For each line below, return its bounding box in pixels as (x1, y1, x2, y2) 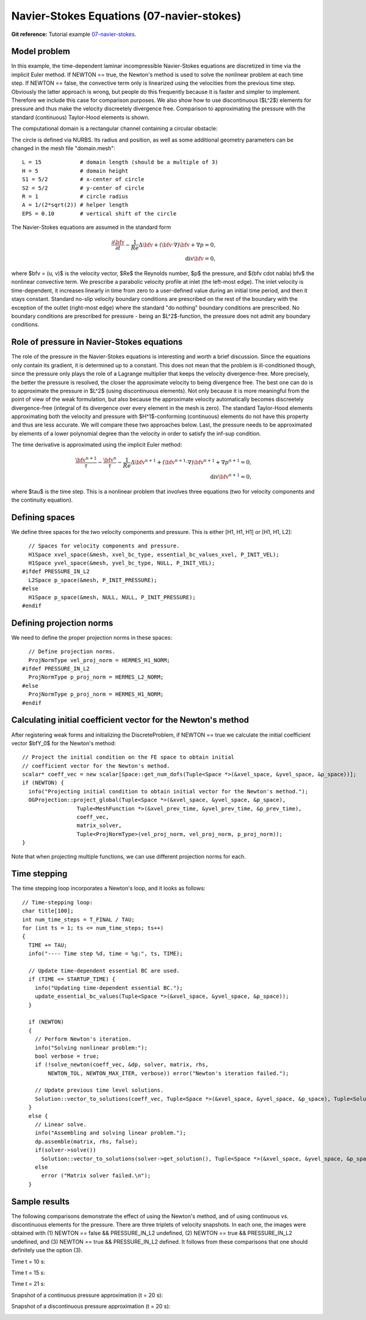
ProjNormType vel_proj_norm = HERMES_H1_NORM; (28, 657, 170, 663)
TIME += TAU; (28, 942, 68, 948)
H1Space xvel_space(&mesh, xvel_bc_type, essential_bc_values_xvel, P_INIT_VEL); (28, 551, 280, 558)
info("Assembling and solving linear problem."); (34, 1130, 186, 1136)
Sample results (11, 1196, 70, 1206)
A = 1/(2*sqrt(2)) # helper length (22, 201, 129, 209)
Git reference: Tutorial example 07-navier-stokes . (11, 31, 137, 38)
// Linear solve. (34, 1121, 87, 1128)
